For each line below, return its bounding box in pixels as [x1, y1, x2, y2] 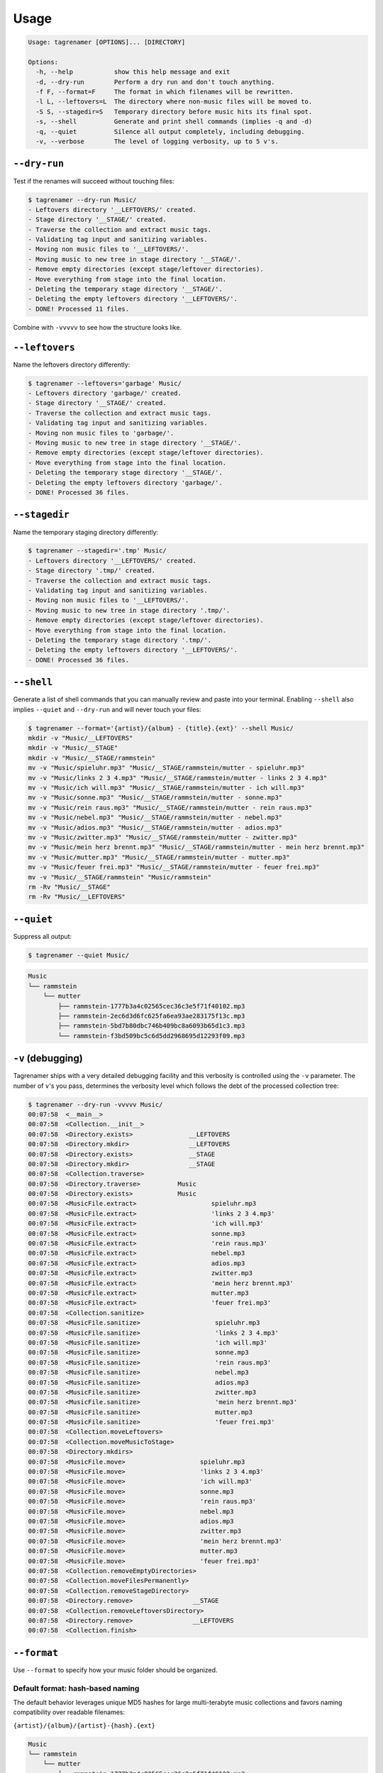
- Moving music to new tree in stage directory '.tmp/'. [28, 606, 231, 614]
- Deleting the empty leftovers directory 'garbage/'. [28, 479, 223, 487]
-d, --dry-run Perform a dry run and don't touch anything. [35, 78, 275, 86]
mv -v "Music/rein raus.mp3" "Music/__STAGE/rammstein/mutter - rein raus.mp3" [28, 804, 313, 811]
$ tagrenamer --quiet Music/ [28, 951, 130, 959]
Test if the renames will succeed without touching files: [13, 177, 174, 185]
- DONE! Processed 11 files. [28, 305, 130, 313]
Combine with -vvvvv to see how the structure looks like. [13, 323, 182, 331]
